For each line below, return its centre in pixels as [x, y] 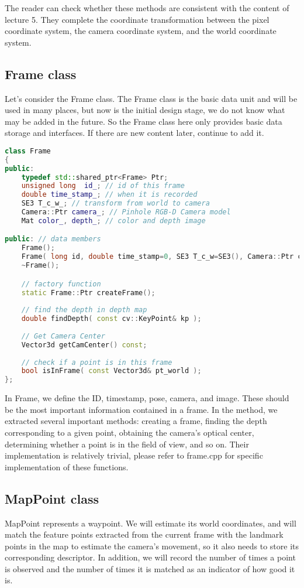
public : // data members [53, 239]
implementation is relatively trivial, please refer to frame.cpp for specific [134, 455]
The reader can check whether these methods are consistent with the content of [147, 8]
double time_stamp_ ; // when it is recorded [109, 195]
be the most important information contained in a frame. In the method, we [141, 409]
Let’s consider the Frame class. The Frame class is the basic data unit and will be [151, 98]
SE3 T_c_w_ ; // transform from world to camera [115, 204]
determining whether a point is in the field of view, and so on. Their [127, 444]
